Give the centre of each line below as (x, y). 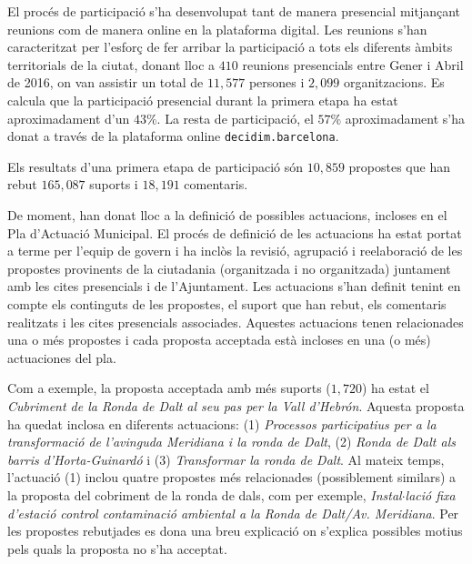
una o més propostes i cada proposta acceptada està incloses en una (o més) (219, 340)
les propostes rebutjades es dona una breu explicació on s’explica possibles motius (235, 531)
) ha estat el (396, 388)
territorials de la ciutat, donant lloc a (111, 64)
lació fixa (430, 494)
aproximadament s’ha (405, 118)
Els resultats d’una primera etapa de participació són (156, 166)
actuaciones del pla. (62, 357)
